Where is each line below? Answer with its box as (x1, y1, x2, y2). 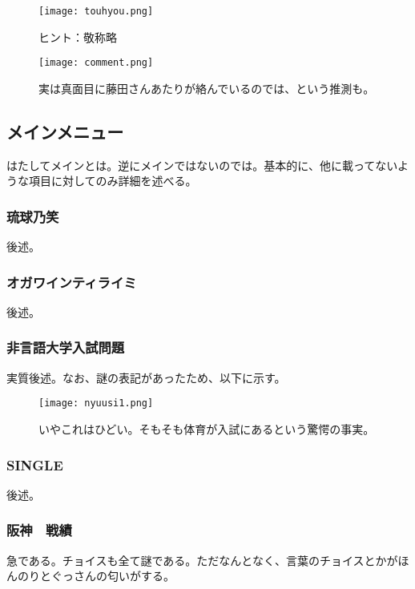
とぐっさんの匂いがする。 (39, 567, 175, 584)
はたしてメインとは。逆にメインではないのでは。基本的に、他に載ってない (6, 156, 397, 173)
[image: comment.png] (38, 57, 154, 69)
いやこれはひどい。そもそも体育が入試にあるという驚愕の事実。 (38, 420, 375, 437)
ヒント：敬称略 (38, 28, 117, 45)
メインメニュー (6, 119, 124, 143)
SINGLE (6, 454, 63, 474)
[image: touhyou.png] (38, 6, 154, 17)
